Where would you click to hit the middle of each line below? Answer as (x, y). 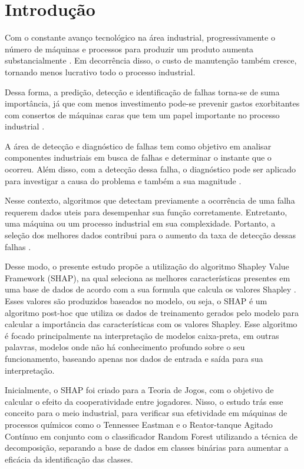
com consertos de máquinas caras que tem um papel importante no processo (142, 114)
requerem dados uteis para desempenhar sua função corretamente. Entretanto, (146, 212)
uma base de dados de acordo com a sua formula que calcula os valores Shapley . (151, 289)
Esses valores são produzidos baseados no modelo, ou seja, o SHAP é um (136, 301)
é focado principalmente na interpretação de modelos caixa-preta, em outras (142, 335)
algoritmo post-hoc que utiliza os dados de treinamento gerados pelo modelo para (152, 312)
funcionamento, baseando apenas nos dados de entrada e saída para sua (134, 358)
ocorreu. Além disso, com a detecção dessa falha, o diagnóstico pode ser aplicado (151, 169)
